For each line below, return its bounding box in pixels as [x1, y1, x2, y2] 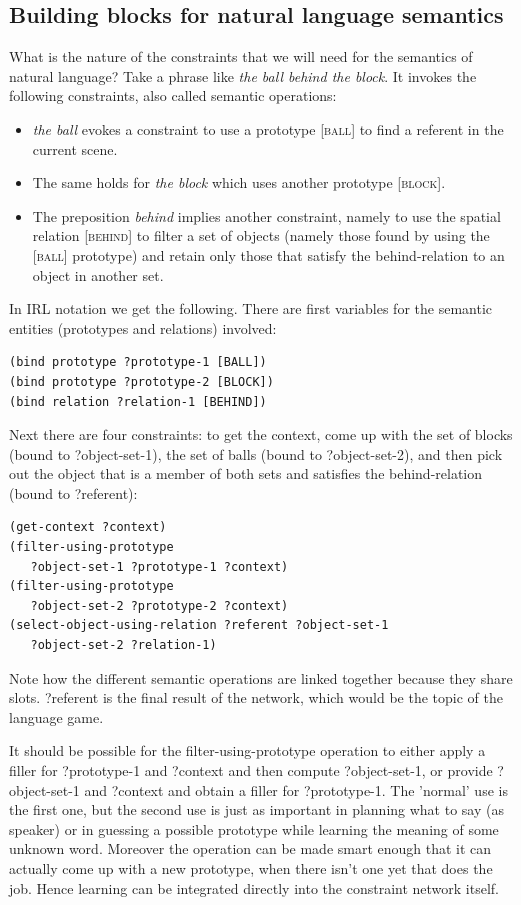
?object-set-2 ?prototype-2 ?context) [30, 598, 289, 613]
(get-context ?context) [9, 520, 167, 535]
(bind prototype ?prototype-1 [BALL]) [9, 355, 267, 370]
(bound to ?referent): [9, 482, 138, 503]
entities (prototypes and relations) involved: [9, 317, 277, 338]
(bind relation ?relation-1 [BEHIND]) [9, 394, 267, 409]
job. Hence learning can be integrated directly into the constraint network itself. [9, 877, 499, 898]
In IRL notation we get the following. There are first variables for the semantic [9, 298, 492, 319]
